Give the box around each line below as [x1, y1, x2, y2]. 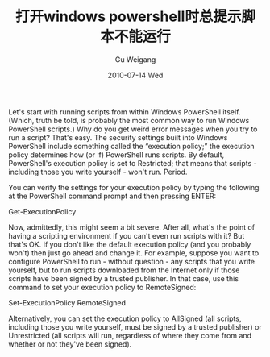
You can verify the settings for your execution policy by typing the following [8, 182, 260, 192]
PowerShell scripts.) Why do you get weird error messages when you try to [8, 124, 258, 134]
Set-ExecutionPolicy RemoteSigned [8, 297, 127, 307]
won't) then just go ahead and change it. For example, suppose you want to [8, 247, 260, 258]
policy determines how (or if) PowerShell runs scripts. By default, [8, 150, 225, 160]
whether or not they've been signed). [8, 339, 132, 349]
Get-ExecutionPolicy [8, 206, 77, 216]
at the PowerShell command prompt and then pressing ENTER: [8, 191, 217, 201]
